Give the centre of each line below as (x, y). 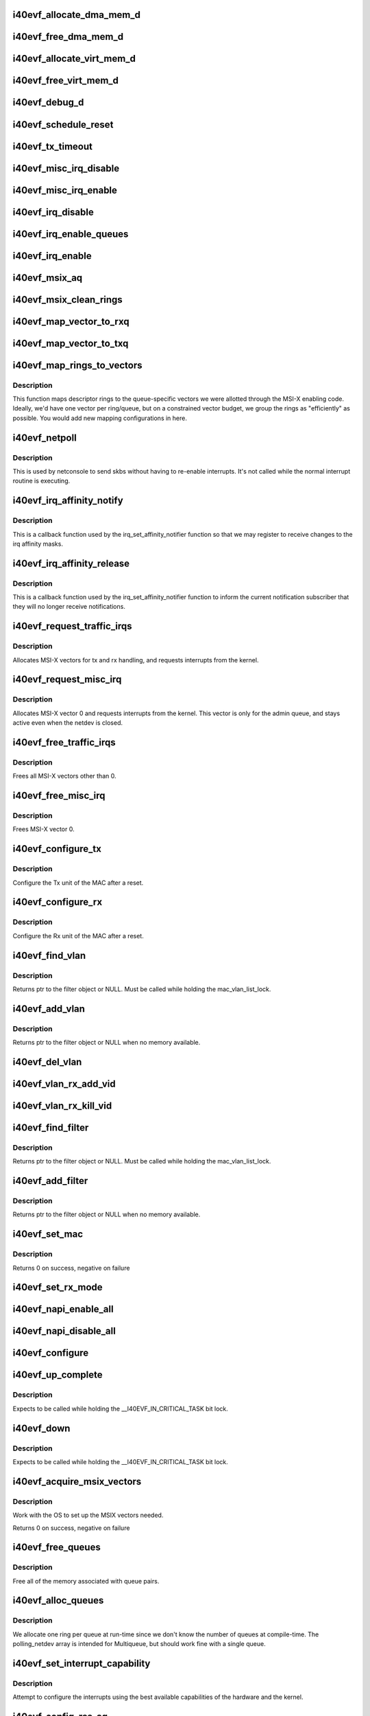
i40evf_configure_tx (57, 849)
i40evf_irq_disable (53, 212)
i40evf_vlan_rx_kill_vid (62, 1105)
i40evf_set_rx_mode (58, 1287)
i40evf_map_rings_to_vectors (78, 365)
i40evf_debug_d (48, 103)
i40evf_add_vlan (49, 1009)
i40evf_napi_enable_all (63, 1309)
